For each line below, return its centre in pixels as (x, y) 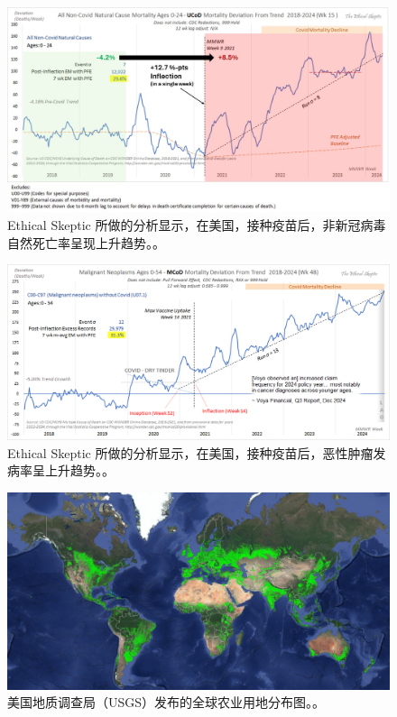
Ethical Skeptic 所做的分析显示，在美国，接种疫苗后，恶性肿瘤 (190, 452)
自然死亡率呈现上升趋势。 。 (86, 242)
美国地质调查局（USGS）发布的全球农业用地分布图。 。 (166, 702)
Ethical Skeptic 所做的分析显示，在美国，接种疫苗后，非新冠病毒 (197, 224)
